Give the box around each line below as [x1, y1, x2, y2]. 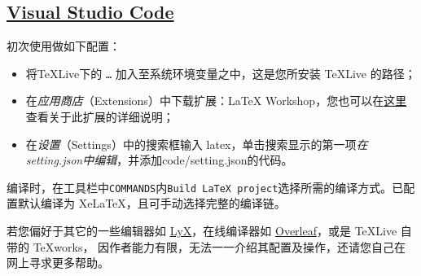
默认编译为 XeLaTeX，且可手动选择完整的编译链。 [17, 195, 286, 212]
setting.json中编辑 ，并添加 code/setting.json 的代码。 [25, 151, 293, 169]
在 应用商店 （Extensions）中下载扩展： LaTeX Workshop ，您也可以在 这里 [25, 92, 407, 109]
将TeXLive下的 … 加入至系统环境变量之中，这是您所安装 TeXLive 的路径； [25, 64, 416, 81]
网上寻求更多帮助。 [7, 254, 109, 271]
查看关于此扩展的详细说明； [25, 108, 174, 125]
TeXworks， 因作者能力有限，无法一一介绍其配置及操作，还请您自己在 [33, 238, 406, 255]
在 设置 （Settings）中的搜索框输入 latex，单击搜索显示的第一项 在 [25, 135, 368, 152]
